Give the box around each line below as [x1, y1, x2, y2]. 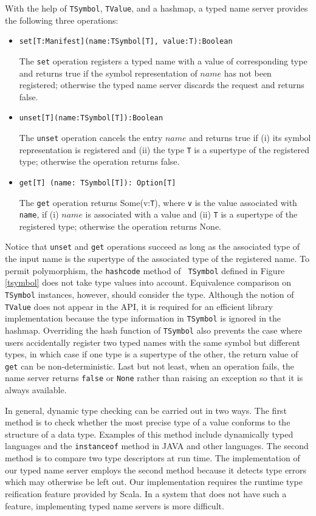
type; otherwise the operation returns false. [19, 155, 180, 168]
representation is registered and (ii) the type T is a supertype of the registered [19, 143, 310, 156]
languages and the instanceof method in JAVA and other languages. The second [5, 439, 309, 452]
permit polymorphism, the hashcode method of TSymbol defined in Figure [5, 264, 285, 277]
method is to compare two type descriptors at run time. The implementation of [5, 452, 300, 464]
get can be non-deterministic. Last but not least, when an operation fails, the [5, 359, 294, 372]
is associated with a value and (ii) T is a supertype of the [85, 208, 298, 221]
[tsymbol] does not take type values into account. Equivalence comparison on [5, 276, 292, 289]
